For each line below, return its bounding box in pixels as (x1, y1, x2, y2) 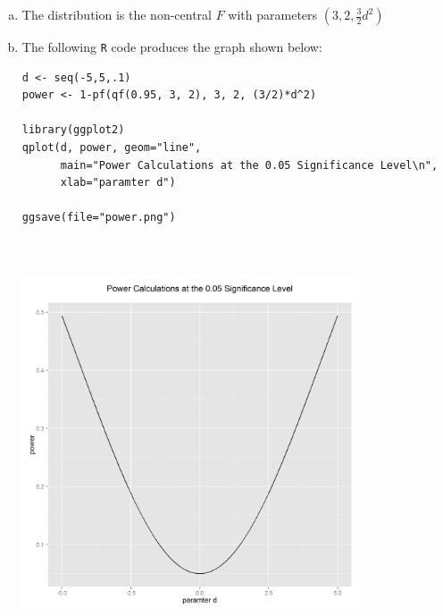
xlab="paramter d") (60, 176, 176, 190)
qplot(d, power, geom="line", (21, 141, 202, 155)
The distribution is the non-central (21, 5, 212, 23)
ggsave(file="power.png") (21, 211, 176, 224)
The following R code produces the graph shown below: (21, 38, 322, 55)
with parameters (228, 5, 318, 23)
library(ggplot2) (21, 123, 125, 137)
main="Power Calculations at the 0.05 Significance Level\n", (60, 158, 439, 172)
